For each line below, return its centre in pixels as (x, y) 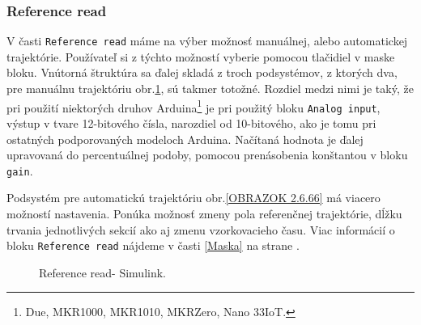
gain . (20, 170)
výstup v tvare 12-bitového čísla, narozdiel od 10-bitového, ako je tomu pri (191, 122)
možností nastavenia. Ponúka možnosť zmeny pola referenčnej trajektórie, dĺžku (204, 213)
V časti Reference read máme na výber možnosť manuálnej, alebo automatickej (207, 41)
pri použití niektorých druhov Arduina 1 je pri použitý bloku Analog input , (193, 106)
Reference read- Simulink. (102, 272)
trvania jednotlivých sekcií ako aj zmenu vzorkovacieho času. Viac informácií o (201, 229)
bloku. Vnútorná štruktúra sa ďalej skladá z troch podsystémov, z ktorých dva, (202, 72)
